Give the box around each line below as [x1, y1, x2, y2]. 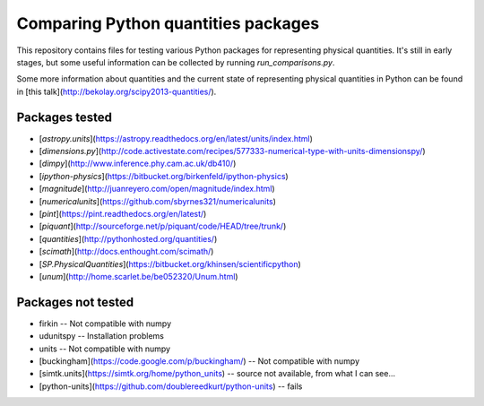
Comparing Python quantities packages [16, 13, 320, 33]
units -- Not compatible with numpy [39, 343, 170, 354]
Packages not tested [16, 294, 134, 309]
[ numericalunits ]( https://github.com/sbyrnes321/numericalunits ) [39, 195, 277, 206]
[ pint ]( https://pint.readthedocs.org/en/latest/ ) [39, 208, 207, 219]
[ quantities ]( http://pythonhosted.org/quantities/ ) [39, 233, 218, 244]
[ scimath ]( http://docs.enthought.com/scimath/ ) [39, 246, 214, 257]
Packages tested [16, 109, 112, 125]
